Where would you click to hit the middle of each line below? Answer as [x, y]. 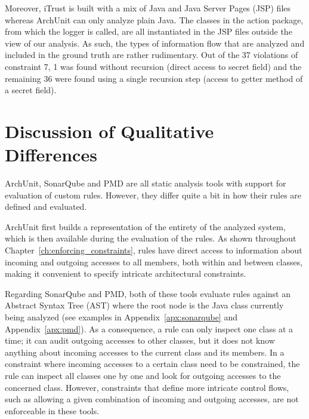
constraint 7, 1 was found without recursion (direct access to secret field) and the [153, 66]
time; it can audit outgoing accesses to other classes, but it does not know [140, 340]
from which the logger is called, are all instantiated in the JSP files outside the [149, 31]
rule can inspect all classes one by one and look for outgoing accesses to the [143, 375]
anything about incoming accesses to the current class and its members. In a [145, 352]
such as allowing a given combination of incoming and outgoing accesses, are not [152, 399]
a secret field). [31, 90]
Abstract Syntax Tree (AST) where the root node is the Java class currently [144, 305]
